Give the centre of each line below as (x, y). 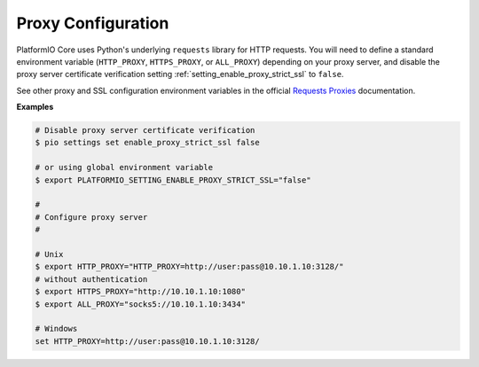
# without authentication (91, 279)
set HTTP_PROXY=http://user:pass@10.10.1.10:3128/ (148, 341)
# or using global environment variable (124, 168)
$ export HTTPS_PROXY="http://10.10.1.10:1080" (140, 292)
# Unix (49, 254)
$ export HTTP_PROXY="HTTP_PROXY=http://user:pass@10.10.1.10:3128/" (189, 267)
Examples (35, 107)
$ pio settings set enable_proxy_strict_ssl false (148, 143)
